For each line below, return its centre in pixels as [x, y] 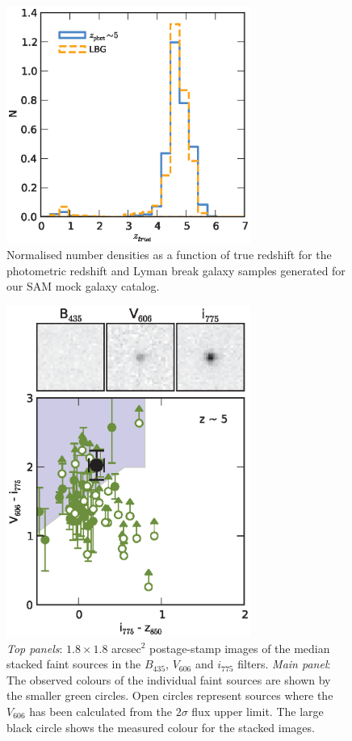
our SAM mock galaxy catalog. [83, 286]
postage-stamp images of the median [240, 648]
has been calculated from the [101, 711]
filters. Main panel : [284, 664]
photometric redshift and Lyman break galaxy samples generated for [176, 270]
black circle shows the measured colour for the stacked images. [161, 727]
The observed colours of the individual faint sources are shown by [169, 679]
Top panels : [35, 648]
